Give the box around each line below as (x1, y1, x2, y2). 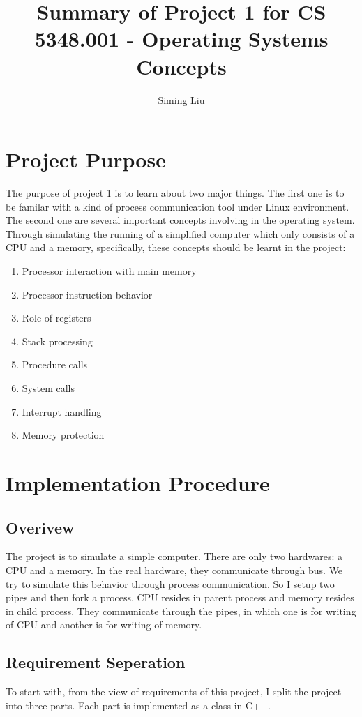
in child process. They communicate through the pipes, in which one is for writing (6, 603, 356, 618)
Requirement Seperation (6, 651, 186, 673)
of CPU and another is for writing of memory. (6, 617, 202, 632)
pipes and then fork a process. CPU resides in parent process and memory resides (6, 590, 354, 605)
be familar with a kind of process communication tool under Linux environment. (6, 199, 349, 213)
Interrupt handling (22, 404, 102, 418)
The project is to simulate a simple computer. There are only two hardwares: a (6, 549, 343, 564)
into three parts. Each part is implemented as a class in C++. (6, 697, 271, 712)
